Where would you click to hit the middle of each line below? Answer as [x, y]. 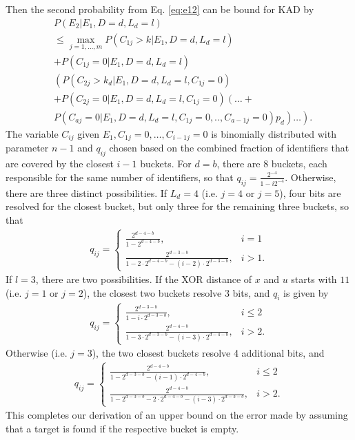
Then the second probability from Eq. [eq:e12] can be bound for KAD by [160, 9]
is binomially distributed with [274, 134]
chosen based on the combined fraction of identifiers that [229, 148]
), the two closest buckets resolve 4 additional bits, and [208, 353]
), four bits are [310, 192]
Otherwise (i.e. [37, 353]
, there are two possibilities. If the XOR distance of [144, 279]
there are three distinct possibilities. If [87, 192]
